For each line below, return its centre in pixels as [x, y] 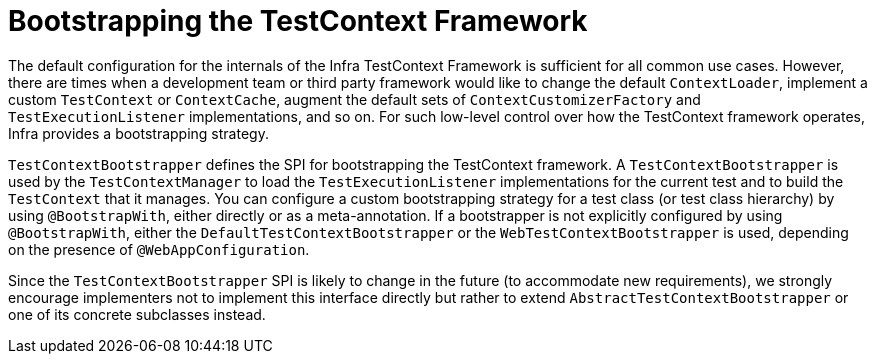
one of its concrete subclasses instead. [137, 314]
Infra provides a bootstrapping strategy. [138, 133]
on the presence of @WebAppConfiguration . [159, 249]
